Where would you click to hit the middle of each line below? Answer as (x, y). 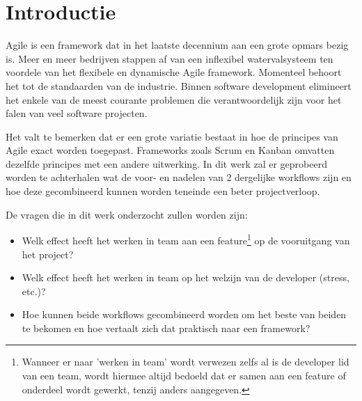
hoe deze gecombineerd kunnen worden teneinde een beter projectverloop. (163, 191)
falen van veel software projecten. (77, 113)
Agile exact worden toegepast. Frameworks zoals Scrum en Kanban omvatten (170, 150)
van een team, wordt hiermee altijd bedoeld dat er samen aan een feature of (184, 376)
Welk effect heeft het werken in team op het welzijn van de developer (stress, (186, 277)
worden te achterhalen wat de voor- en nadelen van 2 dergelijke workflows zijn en (179, 177)
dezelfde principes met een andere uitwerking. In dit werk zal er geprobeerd (166, 163)
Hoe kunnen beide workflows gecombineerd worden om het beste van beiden (184, 314)
